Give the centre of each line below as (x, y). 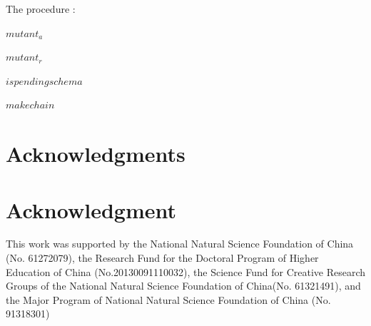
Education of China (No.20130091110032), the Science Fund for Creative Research (186, 271)
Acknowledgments (96, 154)
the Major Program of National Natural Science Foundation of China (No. (168, 299)
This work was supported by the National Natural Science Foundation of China (180, 244)
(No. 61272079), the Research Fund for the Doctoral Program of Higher (162, 258)
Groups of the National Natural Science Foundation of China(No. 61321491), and (183, 286)
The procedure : (41, 9)
